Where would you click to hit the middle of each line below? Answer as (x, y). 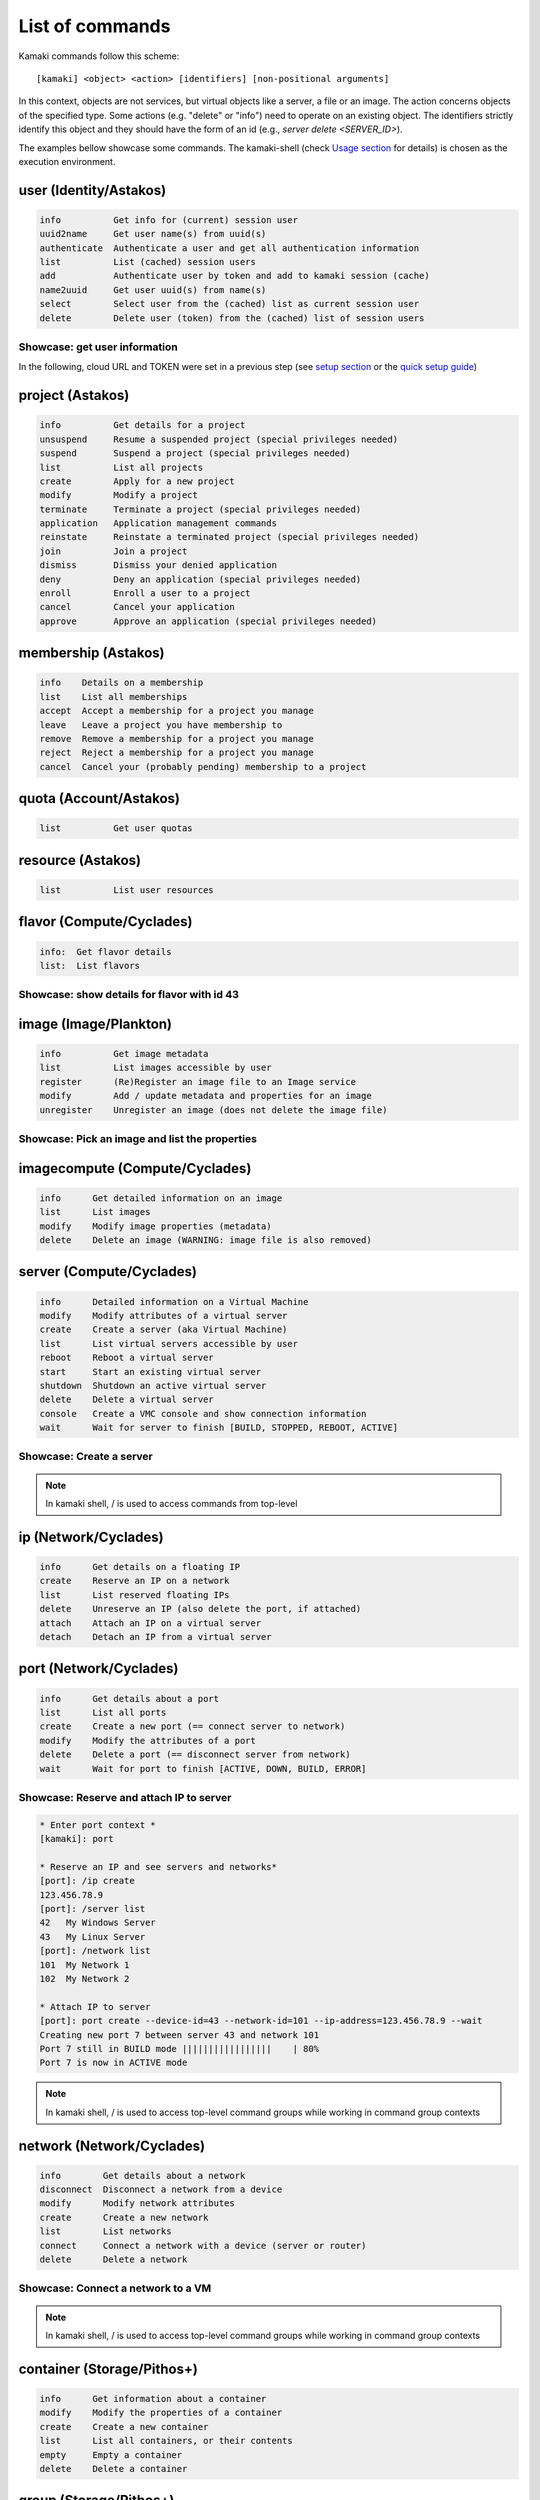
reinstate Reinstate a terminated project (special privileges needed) (229, 537)
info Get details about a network (142, 2175)
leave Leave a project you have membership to (161, 724)
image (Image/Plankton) (95, 1023)
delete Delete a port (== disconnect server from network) (195, 1754)
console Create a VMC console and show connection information (203, 1413)
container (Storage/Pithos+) (108, 2368)
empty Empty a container (111, 2454)
